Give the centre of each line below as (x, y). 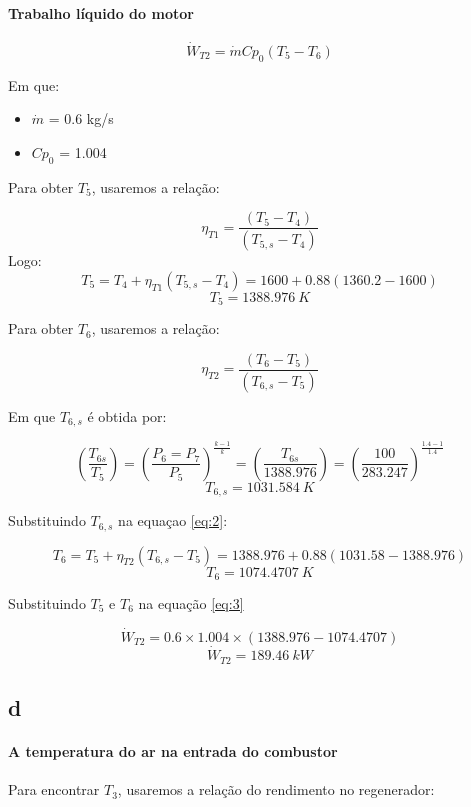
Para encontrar (54, 789)
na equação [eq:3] (191, 603)
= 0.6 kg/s (81, 118)
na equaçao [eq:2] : (173, 520)
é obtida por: (127, 415)
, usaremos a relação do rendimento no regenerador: (276, 789)
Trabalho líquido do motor (101, 12)
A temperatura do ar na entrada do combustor (173, 750)
